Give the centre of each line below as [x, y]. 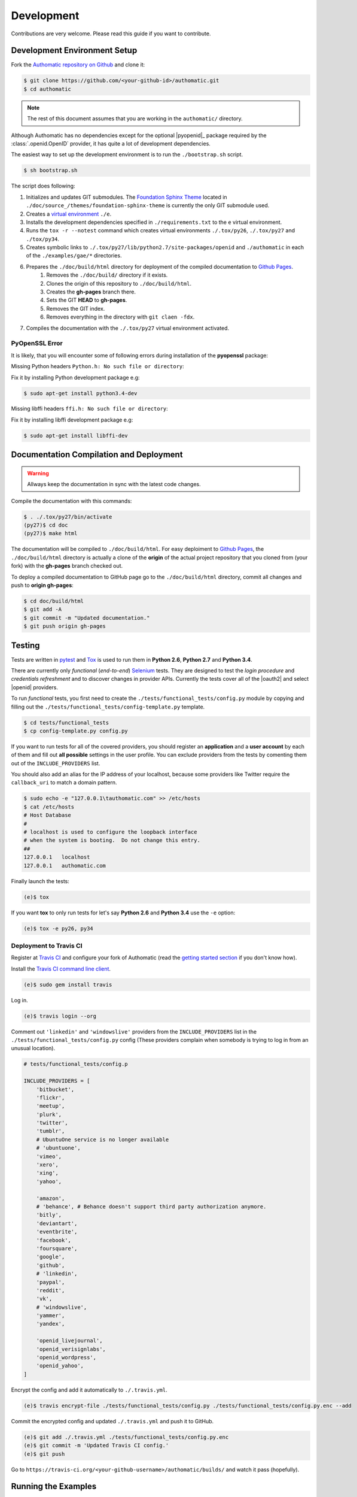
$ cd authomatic [48, 89]
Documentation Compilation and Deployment [97, 455]
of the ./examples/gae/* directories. [74, 256]
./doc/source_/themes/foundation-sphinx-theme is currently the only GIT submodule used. [148, 205]
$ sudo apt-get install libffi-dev [76, 435]
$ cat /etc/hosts [49, 807]
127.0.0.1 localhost [57, 857]
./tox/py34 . [43, 239]
